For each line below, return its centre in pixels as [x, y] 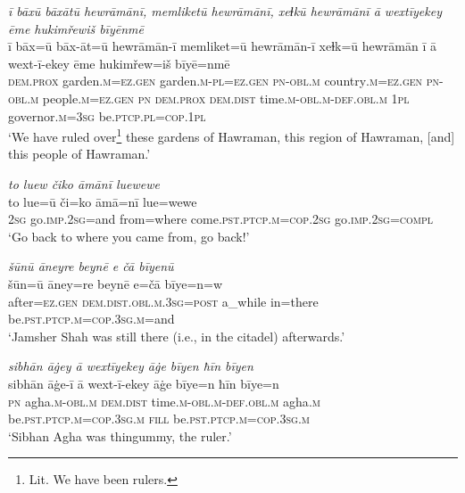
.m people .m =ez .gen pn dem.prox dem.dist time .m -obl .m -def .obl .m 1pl [218, 98]
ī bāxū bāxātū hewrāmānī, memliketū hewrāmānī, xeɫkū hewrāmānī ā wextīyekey [225, 11]
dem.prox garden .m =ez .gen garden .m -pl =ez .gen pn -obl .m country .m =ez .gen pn [224, 81]
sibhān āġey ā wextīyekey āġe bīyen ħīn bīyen [131, 366]
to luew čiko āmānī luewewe [84, 184]
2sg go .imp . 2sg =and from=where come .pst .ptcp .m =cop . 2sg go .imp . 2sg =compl [221, 219]
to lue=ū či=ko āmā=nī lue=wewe [103, 201]
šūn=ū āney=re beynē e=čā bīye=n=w [116, 283]
